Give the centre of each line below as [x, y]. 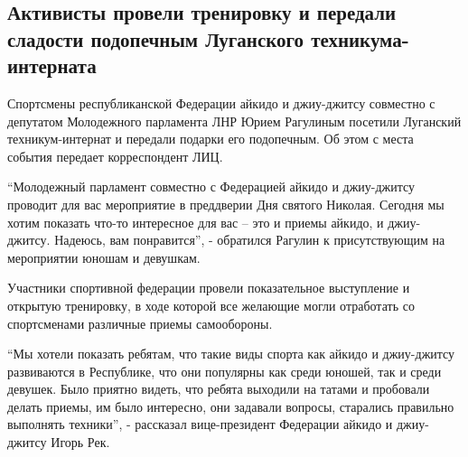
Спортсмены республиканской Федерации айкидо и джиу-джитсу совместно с [221, 103]
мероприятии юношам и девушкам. [104, 257]
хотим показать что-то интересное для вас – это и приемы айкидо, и [196, 222]
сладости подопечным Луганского [156, 38]
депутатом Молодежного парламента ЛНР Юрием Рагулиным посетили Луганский [234, 121]
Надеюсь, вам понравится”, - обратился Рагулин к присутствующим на [250, 240]
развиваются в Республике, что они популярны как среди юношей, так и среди [225, 371]
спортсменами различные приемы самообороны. [140, 323]
